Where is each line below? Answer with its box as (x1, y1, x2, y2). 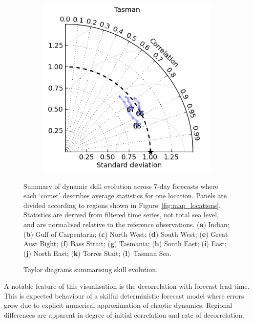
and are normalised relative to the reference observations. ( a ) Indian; (23, 219, 230, 229)
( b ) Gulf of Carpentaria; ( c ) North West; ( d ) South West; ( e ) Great (23, 229, 228, 239)
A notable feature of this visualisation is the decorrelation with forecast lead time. (4, 280, 250, 291)
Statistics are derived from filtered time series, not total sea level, (23, 209, 219, 220)
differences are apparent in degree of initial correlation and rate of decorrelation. (4, 309, 244, 320)
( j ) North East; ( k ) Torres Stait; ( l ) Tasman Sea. (23, 248, 171, 258)
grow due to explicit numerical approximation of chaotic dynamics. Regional (4, 300, 232, 310)
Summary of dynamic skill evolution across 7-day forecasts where (23, 181, 218, 191)
